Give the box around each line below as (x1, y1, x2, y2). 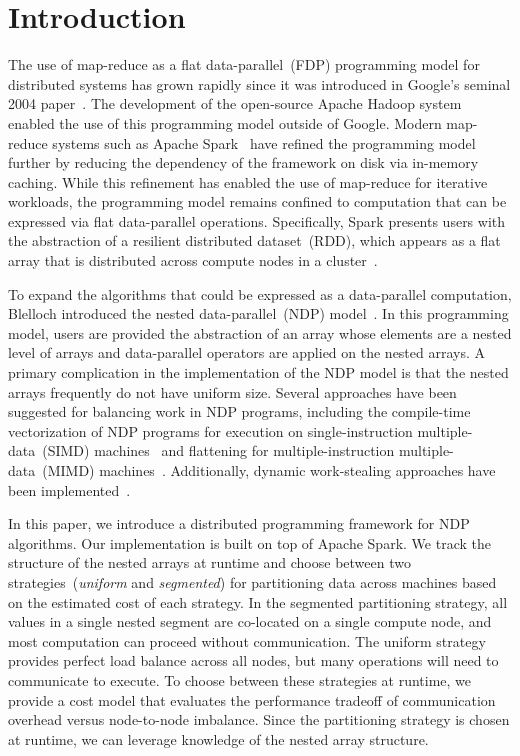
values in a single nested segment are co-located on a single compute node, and (8, 611, 492, 632)
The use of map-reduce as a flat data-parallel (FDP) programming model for (8, 54, 480, 75)
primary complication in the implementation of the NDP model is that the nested (8, 362, 509, 383)
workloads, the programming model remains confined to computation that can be (8, 191, 507, 212)
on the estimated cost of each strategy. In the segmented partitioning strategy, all (8, 591, 508, 612)
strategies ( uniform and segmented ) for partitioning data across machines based (8, 571, 497, 592)
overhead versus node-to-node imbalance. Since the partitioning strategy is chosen (8, 709, 510, 730)
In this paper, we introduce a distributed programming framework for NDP (8, 513, 470, 534)
